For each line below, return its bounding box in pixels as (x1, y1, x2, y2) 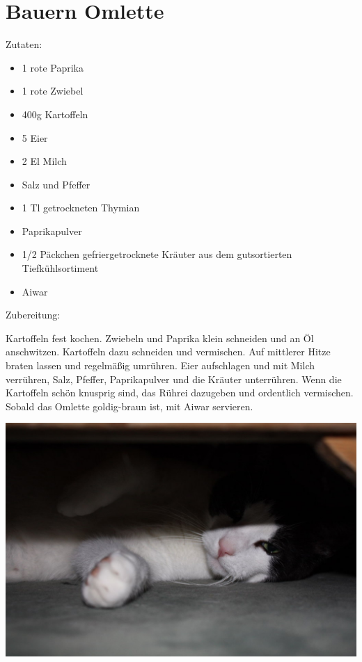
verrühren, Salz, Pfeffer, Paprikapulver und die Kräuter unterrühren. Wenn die (6, 371, 342, 386)
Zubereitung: (6, 307, 61, 322)
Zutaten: (6, 37, 42, 51)
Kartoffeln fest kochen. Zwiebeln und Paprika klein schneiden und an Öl (6, 330, 314, 345)
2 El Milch (22, 154, 67, 168)
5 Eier (22, 130, 48, 145)
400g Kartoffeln (22, 106, 88, 121)
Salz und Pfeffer (22, 177, 90, 191)
